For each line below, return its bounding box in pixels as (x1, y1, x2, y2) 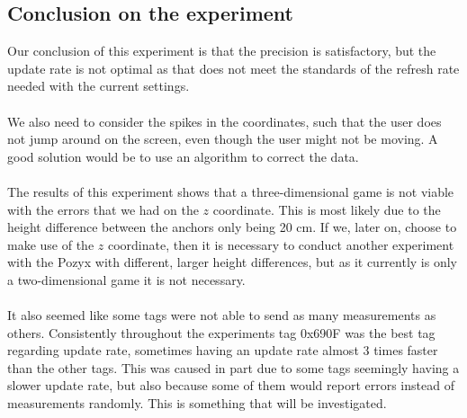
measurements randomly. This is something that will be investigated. (7, 394, 387, 413)
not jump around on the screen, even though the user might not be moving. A (7, 129, 438, 148)
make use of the (7, 235, 94, 253)
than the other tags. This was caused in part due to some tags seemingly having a (7, 358, 460, 377)
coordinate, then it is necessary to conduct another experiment (107, 235, 454, 253)
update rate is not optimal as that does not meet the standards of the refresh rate (7, 58, 460, 77)
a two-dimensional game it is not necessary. (7, 270, 246, 289)
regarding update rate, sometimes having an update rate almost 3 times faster (7, 341, 438, 360)
